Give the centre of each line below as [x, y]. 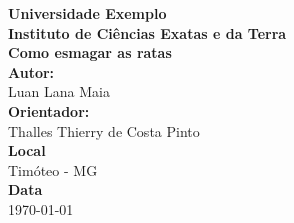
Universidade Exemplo [87, 13]
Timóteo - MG [53, 169]
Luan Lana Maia [59, 91]
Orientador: [49, 110]
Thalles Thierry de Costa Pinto [104, 130]
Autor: [31, 71]
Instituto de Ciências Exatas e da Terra [147, 32]
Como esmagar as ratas [90, 52]
